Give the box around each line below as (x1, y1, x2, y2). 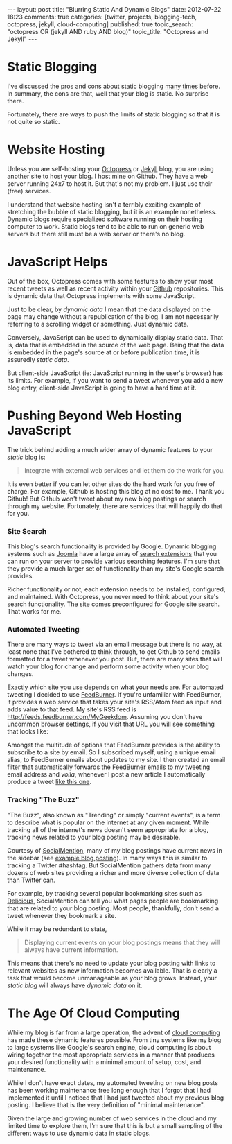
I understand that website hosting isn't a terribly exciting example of (7, 200, 202, 209)
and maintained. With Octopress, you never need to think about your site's (7, 593, 220, 601)
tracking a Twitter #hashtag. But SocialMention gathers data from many (7, 861, 211, 869)
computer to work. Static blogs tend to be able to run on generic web (7, 222, 204, 230)
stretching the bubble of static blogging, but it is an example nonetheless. (7, 207, 217, 216)
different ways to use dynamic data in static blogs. (7, 1129, 151, 1137)
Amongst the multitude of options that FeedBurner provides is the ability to (7, 740, 220, 749)
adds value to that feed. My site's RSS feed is (7, 705, 136, 713)
